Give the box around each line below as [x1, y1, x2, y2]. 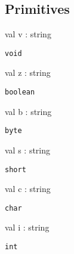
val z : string [5, 66, 51, 79]
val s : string [5, 143, 51, 156]
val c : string [5, 182, 51, 195]
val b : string [5, 105, 52, 117]
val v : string [5, 28, 51, 40]
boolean [5, 88, 35, 97]
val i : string [5, 221, 50, 234]
